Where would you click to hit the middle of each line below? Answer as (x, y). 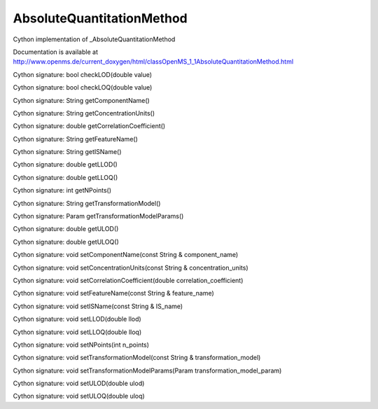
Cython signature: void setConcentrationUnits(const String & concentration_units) (131, 268)
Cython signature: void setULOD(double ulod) (79, 383)
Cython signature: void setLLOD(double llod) (77, 319)
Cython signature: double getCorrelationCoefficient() (89, 126)
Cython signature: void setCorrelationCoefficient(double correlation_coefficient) (128, 280)
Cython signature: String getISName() (67, 152)
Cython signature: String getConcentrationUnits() (84, 113)
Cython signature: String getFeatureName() (75, 139)
